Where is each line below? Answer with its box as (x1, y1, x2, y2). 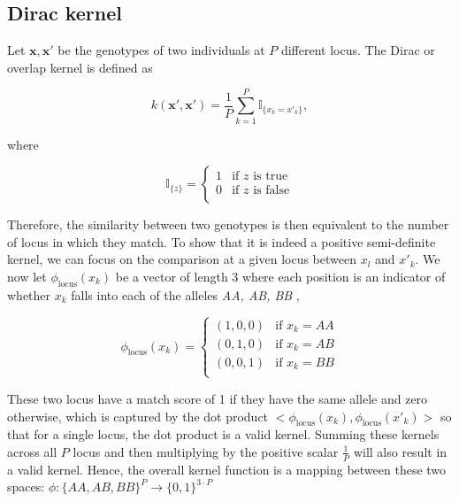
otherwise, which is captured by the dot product (7, 406, 269, 425)
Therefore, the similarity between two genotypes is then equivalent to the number (7, 215, 449, 234)
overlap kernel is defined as (7, 58, 153, 76)
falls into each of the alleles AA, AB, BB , (71, 285, 300, 304)
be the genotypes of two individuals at (57, 41, 265, 59)
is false (253, 183, 290, 197)
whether (7, 285, 51, 304)
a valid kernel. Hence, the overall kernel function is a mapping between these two (7, 460, 447, 478)
